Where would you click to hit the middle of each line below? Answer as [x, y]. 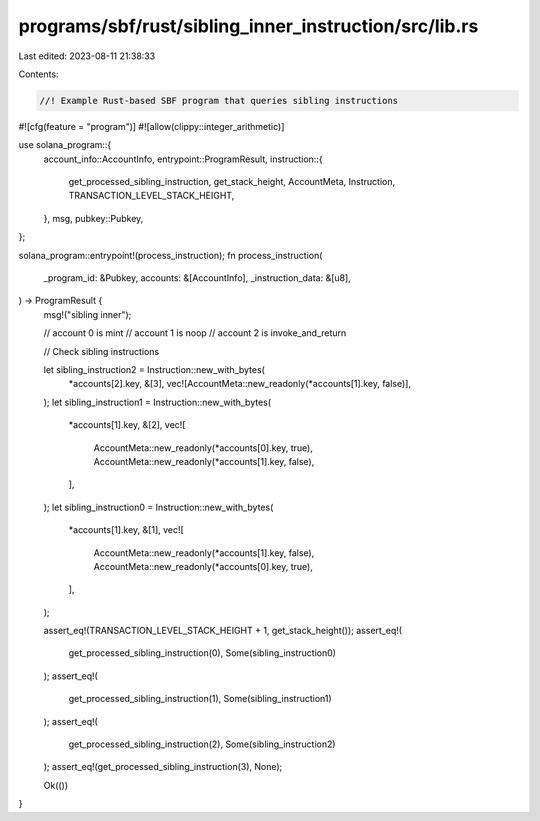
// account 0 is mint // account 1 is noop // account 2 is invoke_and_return [195, 333]
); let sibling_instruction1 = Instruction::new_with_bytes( [157, 402]
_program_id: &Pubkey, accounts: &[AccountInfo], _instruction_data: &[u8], [197, 278]
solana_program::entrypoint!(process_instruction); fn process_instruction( [170, 255]
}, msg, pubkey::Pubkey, [93, 218]
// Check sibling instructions [101, 351]
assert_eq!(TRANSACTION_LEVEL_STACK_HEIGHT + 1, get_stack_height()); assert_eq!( [223, 631]
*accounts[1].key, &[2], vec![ [127, 425]
